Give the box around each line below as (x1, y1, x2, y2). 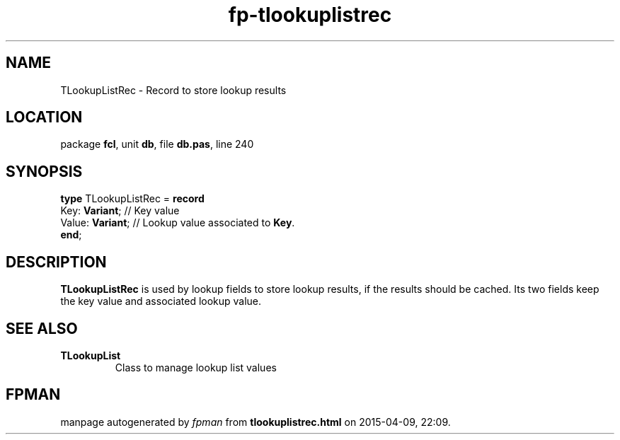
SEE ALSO (6, 319, 78, 337)
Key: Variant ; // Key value (60, 204, 180, 217)
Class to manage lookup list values (115, 361, 277, 374)
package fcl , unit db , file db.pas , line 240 (60, 138, 254, 151)
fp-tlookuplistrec (228, 3, 392, 27)
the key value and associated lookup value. (60, 295, 262, 308)
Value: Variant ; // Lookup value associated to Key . (60, 216, 295, 229)
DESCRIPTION (6, 253, 107, 271)
